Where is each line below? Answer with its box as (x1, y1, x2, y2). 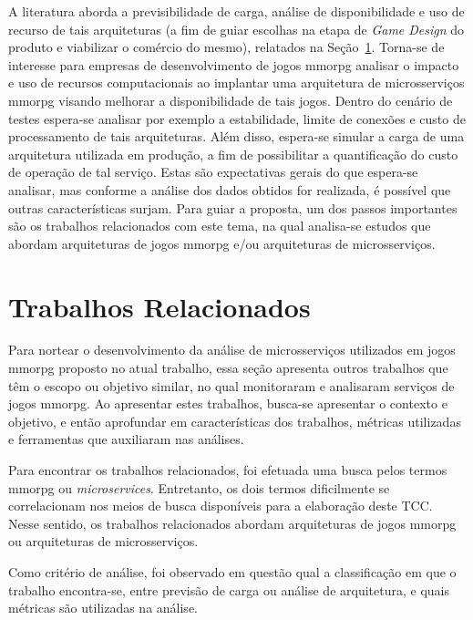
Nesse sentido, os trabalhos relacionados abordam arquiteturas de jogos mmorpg (8, 513, 457, 532)
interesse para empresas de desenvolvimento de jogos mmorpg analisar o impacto (8, 55, 459, 74)
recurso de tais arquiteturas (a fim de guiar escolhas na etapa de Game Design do (8, 19, 465, 38)
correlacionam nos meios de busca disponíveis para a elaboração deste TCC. (8, 496, 433, 515)
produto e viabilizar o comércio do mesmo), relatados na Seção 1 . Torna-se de (8, 37, 445, 57)
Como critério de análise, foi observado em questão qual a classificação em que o (8, 562, 457, 581)
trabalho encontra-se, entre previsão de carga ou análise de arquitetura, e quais (8, 580, 449, 599)
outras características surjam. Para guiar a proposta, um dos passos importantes (8, 198, 458, 217)
